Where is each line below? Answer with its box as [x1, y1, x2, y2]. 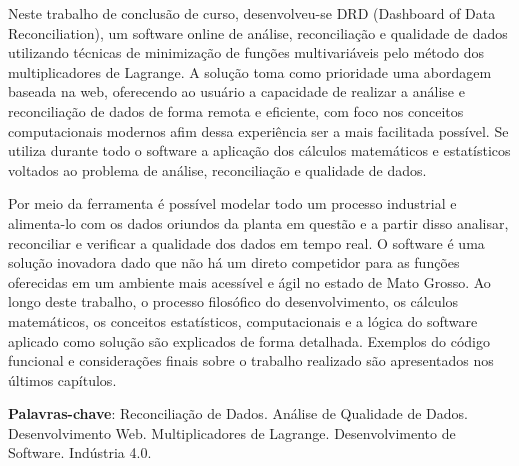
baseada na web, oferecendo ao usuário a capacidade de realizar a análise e [8, 81, 465, 102]
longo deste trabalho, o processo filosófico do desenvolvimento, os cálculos [8, 291, 459, 312]
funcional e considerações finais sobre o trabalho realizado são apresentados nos [8, 350, 494, 371]
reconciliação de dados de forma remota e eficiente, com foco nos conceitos [8, 100, 464, 121]
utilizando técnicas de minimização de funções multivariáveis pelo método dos [8, 42, 484, 63]
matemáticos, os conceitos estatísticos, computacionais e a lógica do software [8, 310, 478, 331]
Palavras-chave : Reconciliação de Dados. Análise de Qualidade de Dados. [8, 403, 469, 424]
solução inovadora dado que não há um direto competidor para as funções [8, 252, 460, 273]
